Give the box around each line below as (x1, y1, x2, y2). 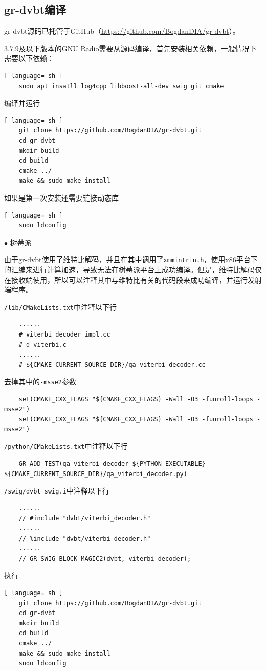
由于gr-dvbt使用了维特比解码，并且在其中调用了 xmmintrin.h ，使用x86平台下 (4, 254, 258, 265)
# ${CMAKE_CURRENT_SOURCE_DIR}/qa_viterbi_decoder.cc (18, 361, 206, 368)
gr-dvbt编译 (4, 2, 66, 17)
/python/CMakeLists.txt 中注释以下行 (4, 441, 128, 451)
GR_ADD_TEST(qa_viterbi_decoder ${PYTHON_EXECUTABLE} (18, 460, 206, 468)
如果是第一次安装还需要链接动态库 (4, 192, 119, 203)
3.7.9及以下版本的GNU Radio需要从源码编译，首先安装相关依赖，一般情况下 (4, 43, 257, 53)
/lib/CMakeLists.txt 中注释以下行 (4, 301, 117, 312)
